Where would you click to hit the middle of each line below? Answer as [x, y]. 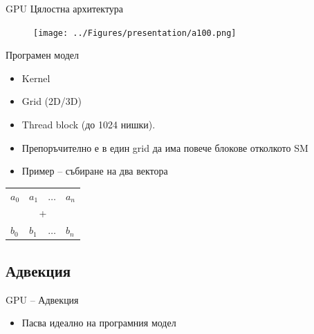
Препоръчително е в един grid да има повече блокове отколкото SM [165, 147]
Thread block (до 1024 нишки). [89, 125]
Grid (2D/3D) [52, 101]
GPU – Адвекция [42, 299]
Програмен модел [43, 55]
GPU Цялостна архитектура [65, 8]
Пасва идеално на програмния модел [99, 323]
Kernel [36, 78]
